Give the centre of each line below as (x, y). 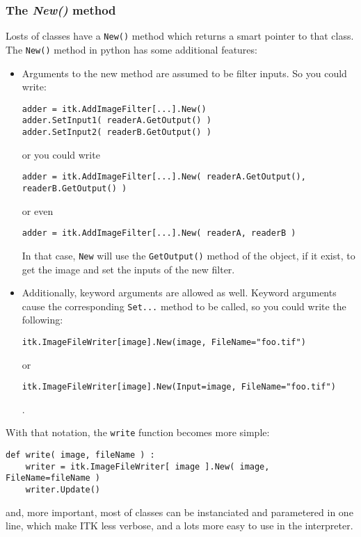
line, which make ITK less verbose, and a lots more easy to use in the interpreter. (179, 526)
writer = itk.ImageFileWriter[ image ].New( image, (147, 466)
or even (38, 210)
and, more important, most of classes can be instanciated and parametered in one (179, 512)
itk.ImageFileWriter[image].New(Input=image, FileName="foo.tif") (179, 387)
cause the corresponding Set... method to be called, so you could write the (184, 306)
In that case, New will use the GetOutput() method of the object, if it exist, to (188, 255)
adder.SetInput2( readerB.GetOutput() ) (117, 133)
